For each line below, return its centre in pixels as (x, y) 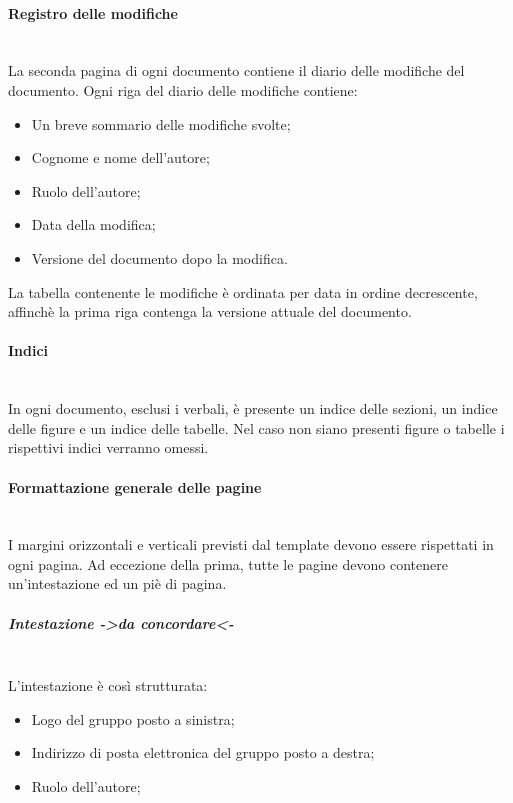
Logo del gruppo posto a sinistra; (133, 718)
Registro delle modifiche (93, 12)
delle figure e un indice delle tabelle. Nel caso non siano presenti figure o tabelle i (256, 427)
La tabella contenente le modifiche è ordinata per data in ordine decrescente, (243, 291)
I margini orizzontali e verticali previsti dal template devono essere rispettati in (251, 544)
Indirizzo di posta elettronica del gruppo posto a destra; (203, 752)
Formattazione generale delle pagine (135, 486)
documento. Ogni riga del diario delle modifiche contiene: (183, 89)
